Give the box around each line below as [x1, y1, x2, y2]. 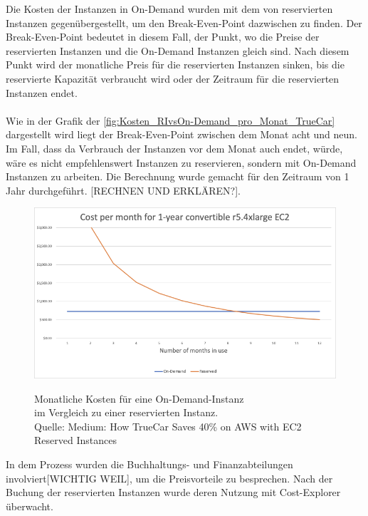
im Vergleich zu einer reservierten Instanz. [34, 405, 219, 420]
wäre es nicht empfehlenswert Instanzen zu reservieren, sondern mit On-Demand [6, 155, 357, 170]
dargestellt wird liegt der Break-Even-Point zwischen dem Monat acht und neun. [6, 127, 358, 142]
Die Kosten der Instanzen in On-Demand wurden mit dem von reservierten [6, 1, 333, 16]
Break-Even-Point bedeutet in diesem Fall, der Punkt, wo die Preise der [6, 29, 320, 44]
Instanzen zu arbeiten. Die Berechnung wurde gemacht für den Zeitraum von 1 [6, 169, 349, 184]
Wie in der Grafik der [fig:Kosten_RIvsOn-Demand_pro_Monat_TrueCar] [6, 113, 335, 128]
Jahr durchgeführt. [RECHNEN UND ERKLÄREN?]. [6, 182, 241, 197]
